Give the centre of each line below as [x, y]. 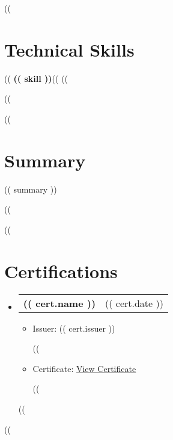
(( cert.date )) [134, 303]
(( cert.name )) [59, 303]
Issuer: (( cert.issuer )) [74, 328]
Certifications [61, 271]
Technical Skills [69, 49]
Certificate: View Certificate [84, 368]
